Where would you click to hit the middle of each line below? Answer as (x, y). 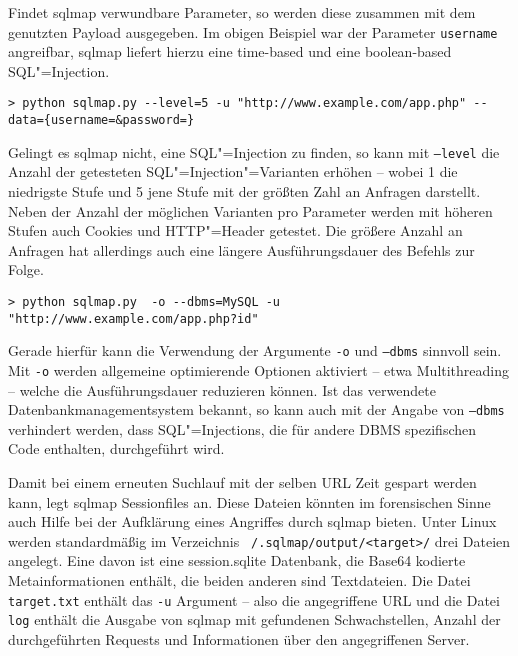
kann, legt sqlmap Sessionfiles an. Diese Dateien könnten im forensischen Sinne (249, 501)
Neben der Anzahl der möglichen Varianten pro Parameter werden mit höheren (250, 210)
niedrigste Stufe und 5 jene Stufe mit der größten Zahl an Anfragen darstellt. (244, 191)
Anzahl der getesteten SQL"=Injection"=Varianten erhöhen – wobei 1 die (233, 171)
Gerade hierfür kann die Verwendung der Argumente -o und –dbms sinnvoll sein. (255, 350)
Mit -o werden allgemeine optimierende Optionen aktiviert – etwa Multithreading (259, 369)
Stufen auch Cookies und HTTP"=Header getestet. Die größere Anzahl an (235, 230)
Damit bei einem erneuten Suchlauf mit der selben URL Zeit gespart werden (242, 482)
